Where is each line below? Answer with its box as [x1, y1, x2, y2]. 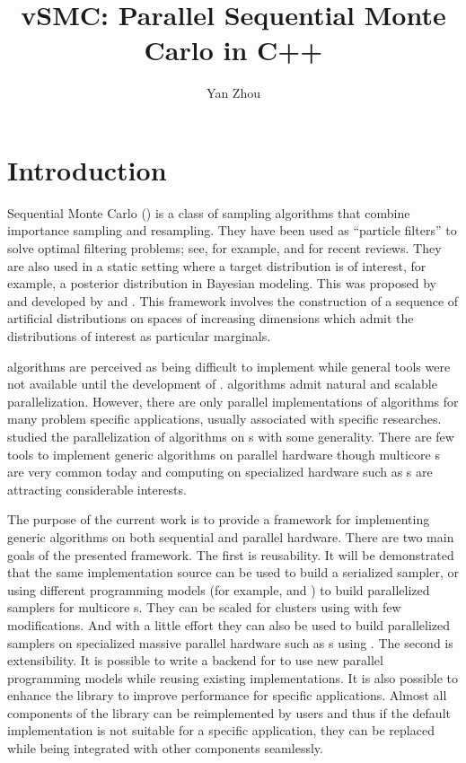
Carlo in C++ [144, 31, 323, 68]
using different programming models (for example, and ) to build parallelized [7, 580, 430, 599]
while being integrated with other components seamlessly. [7, 739, 323, 758]
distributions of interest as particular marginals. [7, 327, 271, 345]
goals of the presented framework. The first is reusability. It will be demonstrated [7, 545, 454, 564]
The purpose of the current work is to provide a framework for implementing [7, 510, 430, 529]
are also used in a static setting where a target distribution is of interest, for [7, 256, 426, 275]
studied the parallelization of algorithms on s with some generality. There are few [7, 426, 454, 445]
